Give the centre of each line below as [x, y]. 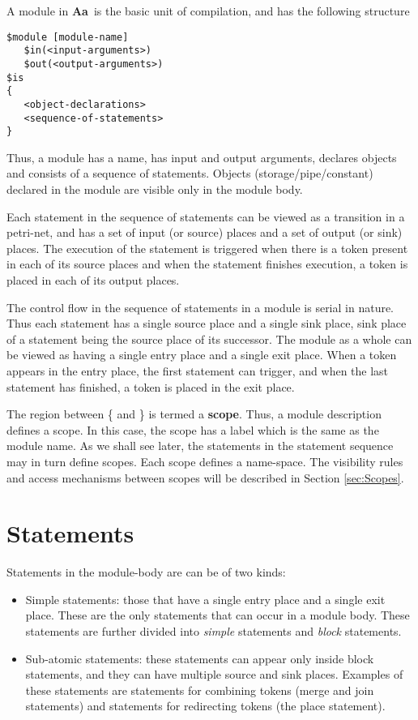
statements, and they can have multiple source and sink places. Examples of [214, 674]
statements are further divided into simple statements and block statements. [213, 631]
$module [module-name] [68, 37]
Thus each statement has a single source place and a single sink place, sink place [207, 323]
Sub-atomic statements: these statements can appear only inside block [200, 658]
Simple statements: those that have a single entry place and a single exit [205, 599]
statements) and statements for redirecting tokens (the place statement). [205, 706]
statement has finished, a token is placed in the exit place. [151, 386]
